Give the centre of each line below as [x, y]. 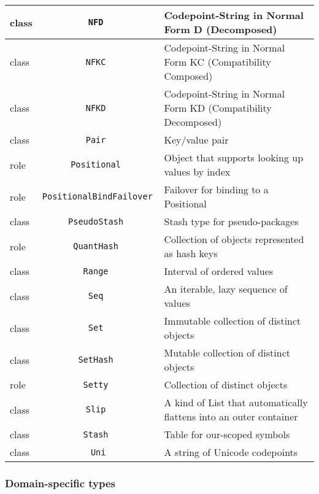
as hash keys [191, 253]
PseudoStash [96, 221]
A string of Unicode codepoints [231, 452]
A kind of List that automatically [236, 402]
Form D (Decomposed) [221, 29]
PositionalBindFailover [97, 196]
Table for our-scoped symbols [227, 434]
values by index [197, 172]
